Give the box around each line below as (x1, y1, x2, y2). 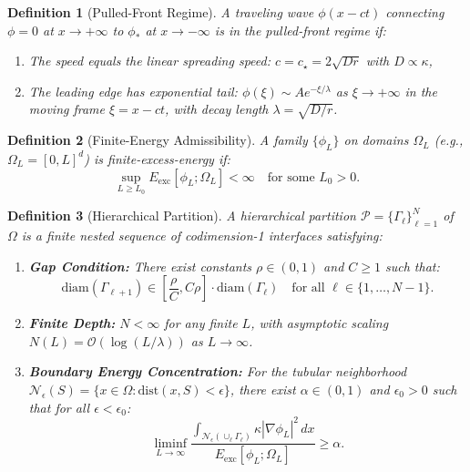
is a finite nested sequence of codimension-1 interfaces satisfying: (21, 225, 383, 244)
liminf (154, 436, 187, 450)
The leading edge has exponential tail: (28, 81, 238, 100)
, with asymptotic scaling (250, 313, 389, 333)
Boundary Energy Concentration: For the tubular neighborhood (28, 362, 407, 381)
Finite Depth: (28, 313, 116, 333)
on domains (343, 130, 409, 149)
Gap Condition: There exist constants (28, 256, 252, 275)
